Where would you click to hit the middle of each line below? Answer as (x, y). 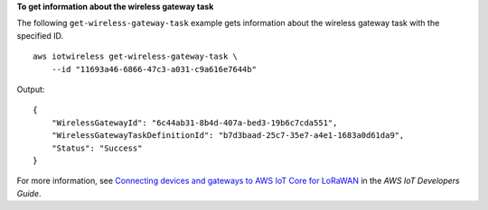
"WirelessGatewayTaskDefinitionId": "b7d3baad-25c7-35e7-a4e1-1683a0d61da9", (228, 136)
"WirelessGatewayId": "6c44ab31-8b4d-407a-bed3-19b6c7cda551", (194, 123)
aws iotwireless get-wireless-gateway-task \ (136, 57)
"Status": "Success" (97, 148)
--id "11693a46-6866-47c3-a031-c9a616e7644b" (154, 69)
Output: (31, 89)
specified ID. (40, 35)
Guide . (29, 193)
